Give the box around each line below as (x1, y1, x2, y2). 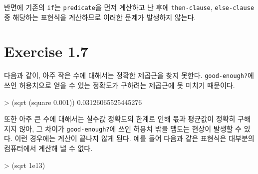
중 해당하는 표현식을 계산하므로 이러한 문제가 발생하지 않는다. (4, 11, 196, 22)
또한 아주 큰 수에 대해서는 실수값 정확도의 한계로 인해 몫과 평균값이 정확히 (4, 113, 236, 124)
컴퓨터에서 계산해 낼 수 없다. (4, 143, 93, 153)
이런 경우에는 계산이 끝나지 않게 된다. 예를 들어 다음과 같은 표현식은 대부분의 (14, 133, 255, 143)
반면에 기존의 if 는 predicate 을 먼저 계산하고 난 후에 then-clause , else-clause (4, 2, 255, 12)
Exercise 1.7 (4, 41, 88, 61)
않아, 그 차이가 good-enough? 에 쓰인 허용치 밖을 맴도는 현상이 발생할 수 (19, 123, 242, 133)
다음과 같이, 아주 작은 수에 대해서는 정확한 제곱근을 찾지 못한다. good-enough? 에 (4, 70, 254, 80)
